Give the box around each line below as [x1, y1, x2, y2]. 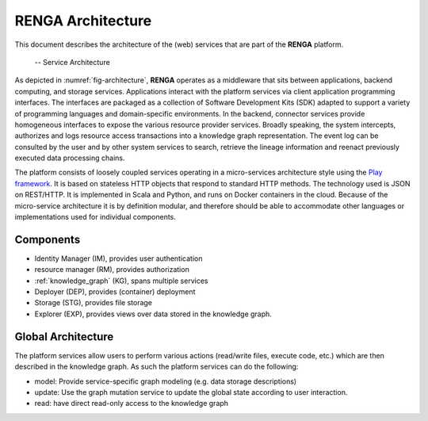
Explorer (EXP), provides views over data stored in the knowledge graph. [34, 309, 273, 319]
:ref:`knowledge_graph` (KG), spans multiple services [34, 276, 208, 285]
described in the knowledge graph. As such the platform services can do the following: [14, 362, 299, 372]
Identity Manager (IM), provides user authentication [34, 254, 203, 263]
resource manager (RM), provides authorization [34, 265, 189, 274]
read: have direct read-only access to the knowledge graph [34, 399, 229, 408]
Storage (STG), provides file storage [34, 298, 153, 308]
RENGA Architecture [14, 12, 152, 29]
